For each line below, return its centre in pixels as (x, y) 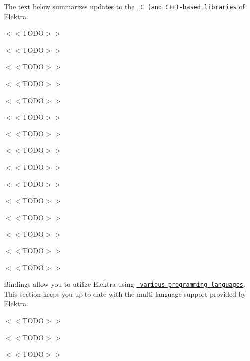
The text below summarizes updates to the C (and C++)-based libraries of (124, 6)
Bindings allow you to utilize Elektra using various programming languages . (125, 284)
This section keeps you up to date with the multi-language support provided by (125, 294)
